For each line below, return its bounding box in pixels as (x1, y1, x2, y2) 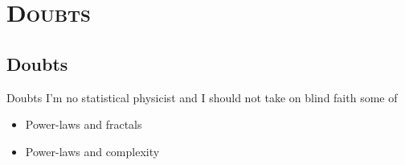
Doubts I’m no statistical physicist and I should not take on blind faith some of (6, 89, 398, 105)
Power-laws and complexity (25, 142, 160, 159)
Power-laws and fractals (25, 116, 142, 133)
